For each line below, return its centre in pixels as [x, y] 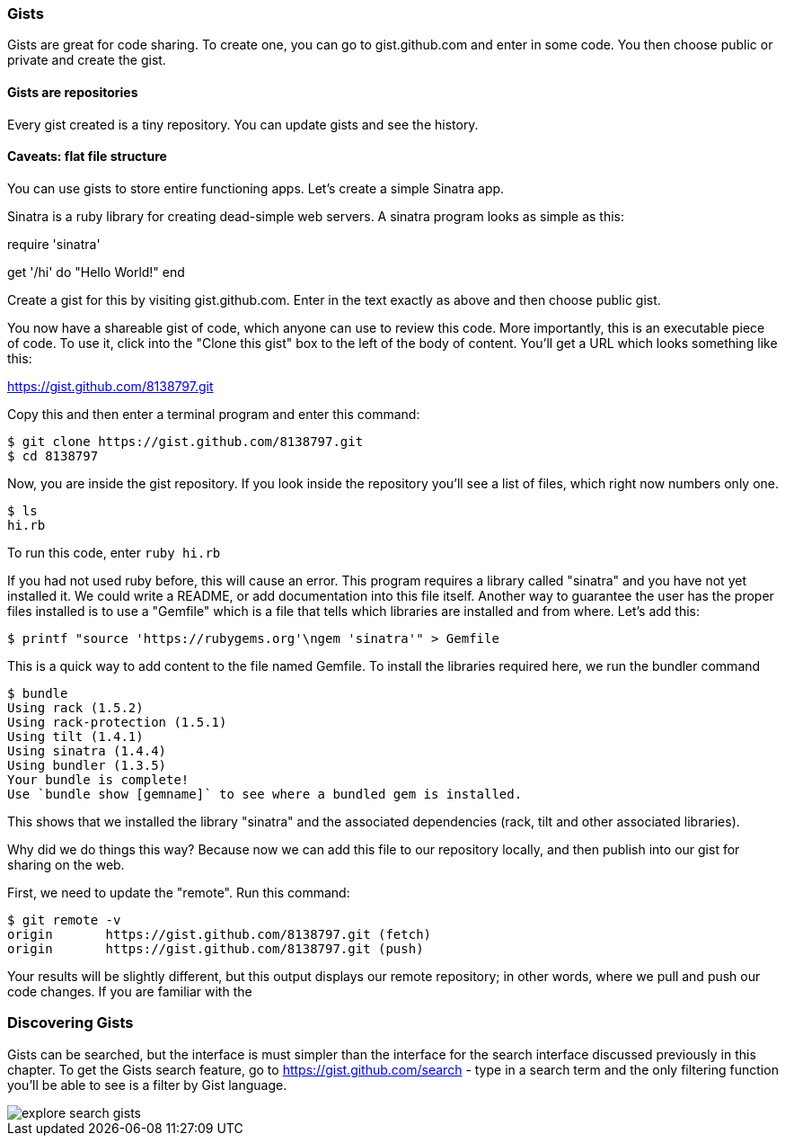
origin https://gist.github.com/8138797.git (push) [216, 948]
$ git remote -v [64, 920]
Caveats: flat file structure [87, 156]
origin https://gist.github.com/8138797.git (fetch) [220, 934]
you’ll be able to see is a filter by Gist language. [147, 1085]
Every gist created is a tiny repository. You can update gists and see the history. [243, 124]
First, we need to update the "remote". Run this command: [179, 892]
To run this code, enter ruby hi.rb [114, 552]
